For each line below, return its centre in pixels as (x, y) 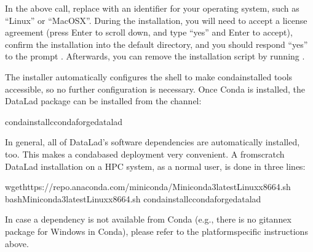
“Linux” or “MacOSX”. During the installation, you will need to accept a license (156, 20)
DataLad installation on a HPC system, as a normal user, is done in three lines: (155, 166)
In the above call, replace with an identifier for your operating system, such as (152, 8)
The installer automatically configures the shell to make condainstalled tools (149, 76)
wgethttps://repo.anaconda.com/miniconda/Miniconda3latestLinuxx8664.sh (148, 187)
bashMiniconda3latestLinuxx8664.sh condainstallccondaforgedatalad (133, 198)
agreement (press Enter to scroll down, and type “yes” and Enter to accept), (149, 32)
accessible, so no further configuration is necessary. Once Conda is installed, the (155, 89)
